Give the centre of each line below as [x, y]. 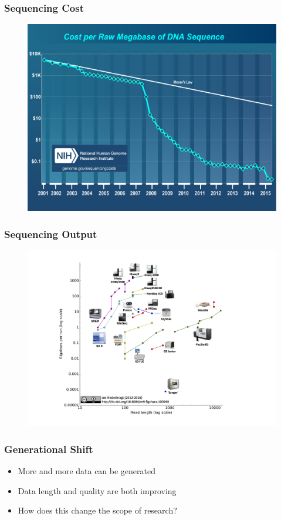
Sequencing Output [51, 234]
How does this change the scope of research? [97, 510]
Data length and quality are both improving [97, 490]
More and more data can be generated [87, 471]
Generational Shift [49, 449]
